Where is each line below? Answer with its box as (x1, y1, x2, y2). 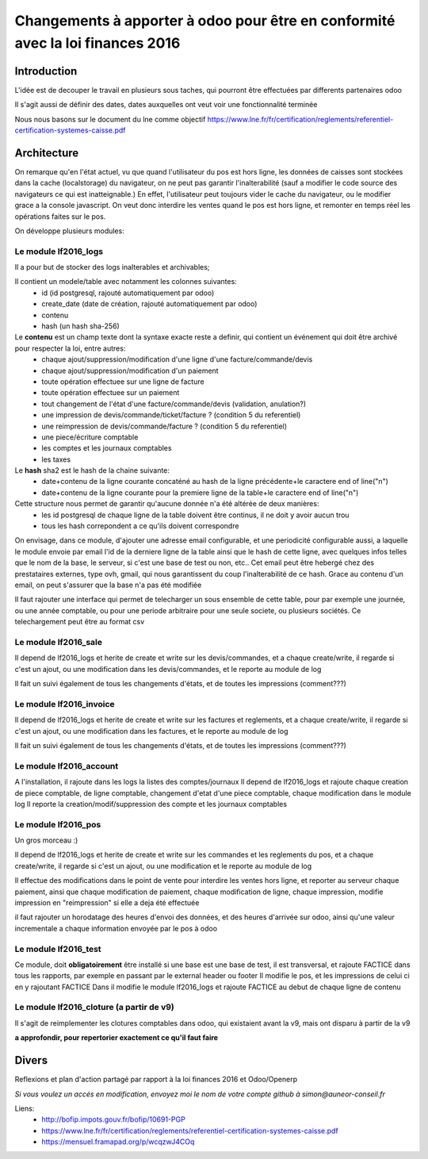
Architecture (14, 146, 79, 159)
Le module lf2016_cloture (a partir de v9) (14, 1002, 174, 1013)
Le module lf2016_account (14, 760, 119, 771)
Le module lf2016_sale (14, 636, 103, 647)
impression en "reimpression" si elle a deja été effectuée (14, 898, 200, 908)
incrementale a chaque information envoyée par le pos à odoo (14, 923, 218, 933)
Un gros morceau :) (14, 835, 78, 845)
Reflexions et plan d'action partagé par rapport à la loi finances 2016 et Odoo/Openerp (14, 1075, 298, 1084)
